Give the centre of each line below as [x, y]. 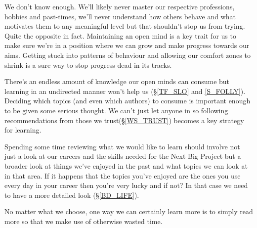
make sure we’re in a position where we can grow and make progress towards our [127, 45]
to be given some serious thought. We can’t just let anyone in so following [116, 110]
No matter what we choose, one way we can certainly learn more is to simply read [129, 211]
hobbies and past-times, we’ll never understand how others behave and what [120, 16]
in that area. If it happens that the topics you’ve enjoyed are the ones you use [123, 175]
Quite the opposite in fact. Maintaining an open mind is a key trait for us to [120, 35]
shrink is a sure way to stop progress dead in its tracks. [88, 65]
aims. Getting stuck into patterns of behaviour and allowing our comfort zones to [128, 55]
